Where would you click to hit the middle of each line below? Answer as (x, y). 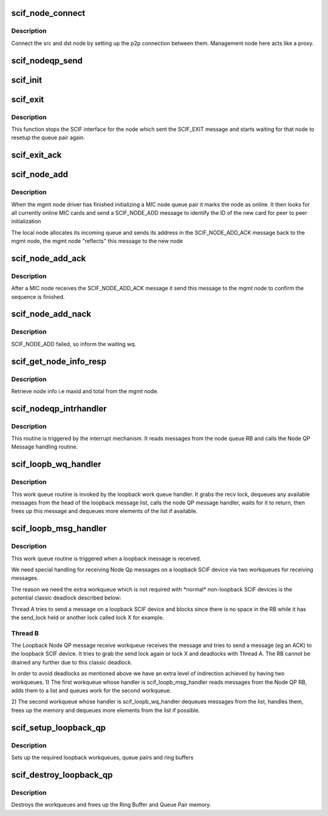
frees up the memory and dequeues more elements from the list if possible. (106, 710)
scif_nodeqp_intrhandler (59, 409)
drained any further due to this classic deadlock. (72, 662)
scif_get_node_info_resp (59, 361)
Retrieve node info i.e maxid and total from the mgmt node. (85, 391)
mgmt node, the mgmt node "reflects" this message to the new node (97, 241)
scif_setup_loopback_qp (59, 727)
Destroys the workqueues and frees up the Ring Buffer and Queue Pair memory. (111, 805)
